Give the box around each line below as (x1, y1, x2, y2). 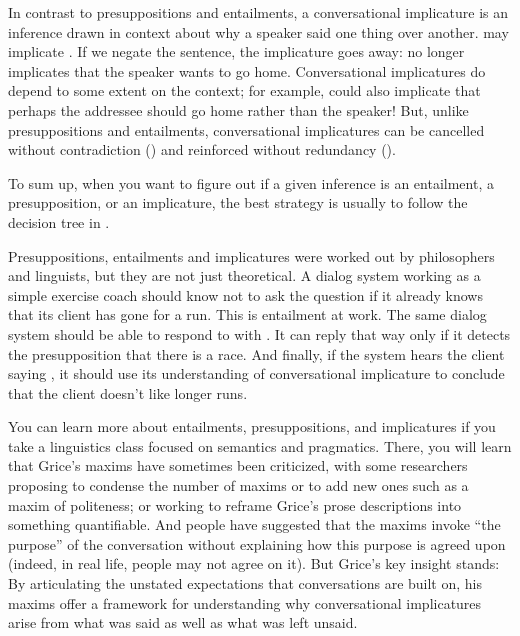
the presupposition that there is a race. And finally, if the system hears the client (8, 343, 505, 364)
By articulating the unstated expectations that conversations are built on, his (8, 573, 482, 594)
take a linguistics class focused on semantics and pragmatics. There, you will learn (8, 435, 512, 456)
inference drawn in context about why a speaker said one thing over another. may (8, 21, 509, 42)
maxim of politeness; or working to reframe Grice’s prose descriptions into (8, 494, 462, 515)
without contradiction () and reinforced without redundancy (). (8, 139, 396, 160)
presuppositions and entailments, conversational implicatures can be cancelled (8, 119, 485, 140)
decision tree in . (8, 211, 110, 232)
